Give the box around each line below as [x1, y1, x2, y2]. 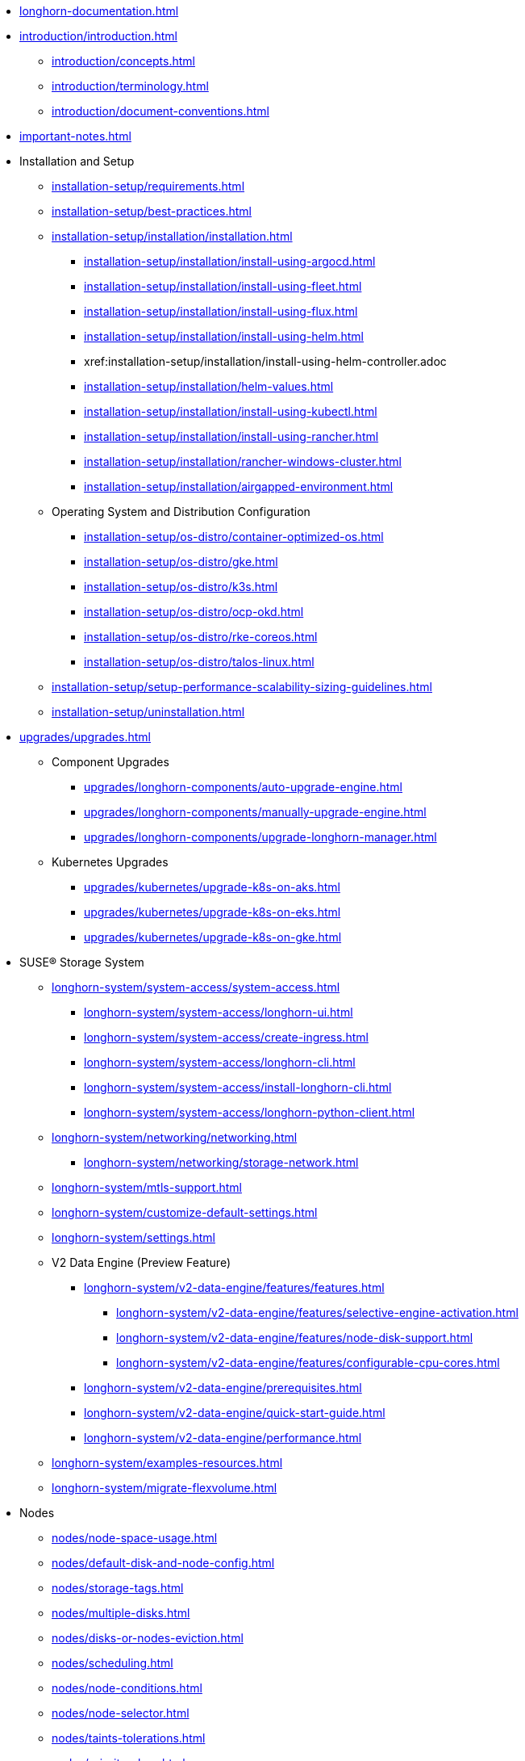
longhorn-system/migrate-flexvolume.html [52, 1481, 277, 1495]
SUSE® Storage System [19, 955, 144, 969]
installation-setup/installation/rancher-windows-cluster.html [84, 455, 402, 468]
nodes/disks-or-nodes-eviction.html [52, 1631, 244, 1645]
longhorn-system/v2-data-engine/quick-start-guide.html [84, 1406, 385, 1419]
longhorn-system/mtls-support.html [52, 1180, 242, 1194]
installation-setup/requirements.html [52, 179, 245, 193]
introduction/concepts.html [52, 54, 195, 68]
